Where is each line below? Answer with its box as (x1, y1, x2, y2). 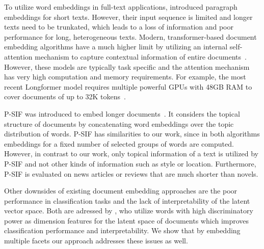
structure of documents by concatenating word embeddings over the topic (4, 118, 234, 129)
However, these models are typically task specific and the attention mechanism (4, 61, 250, 72)
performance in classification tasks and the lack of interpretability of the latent (4, 195, 250, 206)
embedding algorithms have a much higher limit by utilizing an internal (4, 41, 228, 52)
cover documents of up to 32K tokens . (4, 91, 126, 102)
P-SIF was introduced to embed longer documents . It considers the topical (4, 108, 240, 119)
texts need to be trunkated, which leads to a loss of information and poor (4, 21, 234, 32)
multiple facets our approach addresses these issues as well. (4, 235, 188, 246)
